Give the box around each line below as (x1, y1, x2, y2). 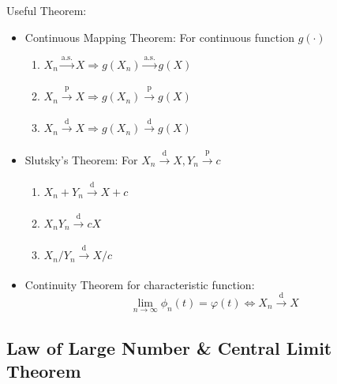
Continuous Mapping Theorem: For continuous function (24, 28, 294, 45)
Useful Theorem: (6, 2, 87, 18)
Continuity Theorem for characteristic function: (24, 276, 255, 292)
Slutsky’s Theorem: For (24, 151, 138, 168)
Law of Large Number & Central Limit (6, 335, 332, 360)
